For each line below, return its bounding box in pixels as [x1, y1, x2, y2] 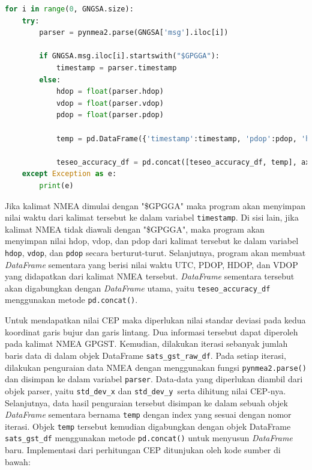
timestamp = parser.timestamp [56, 63, 177, 72]
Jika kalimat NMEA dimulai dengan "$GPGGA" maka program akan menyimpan [5, 199, 306, 212]
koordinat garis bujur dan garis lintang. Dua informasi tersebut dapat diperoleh [5, 325, 298, 338]
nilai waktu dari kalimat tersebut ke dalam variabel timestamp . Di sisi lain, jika [5, 211, 299, 224]
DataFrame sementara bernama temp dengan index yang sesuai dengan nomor [5, 408, 292, 421]
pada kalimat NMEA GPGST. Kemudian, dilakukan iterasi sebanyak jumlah [5, 337, 288, 350]
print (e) [39, 181, 74, 190]
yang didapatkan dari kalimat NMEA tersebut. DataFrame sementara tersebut [5, 270, 295, 282]
